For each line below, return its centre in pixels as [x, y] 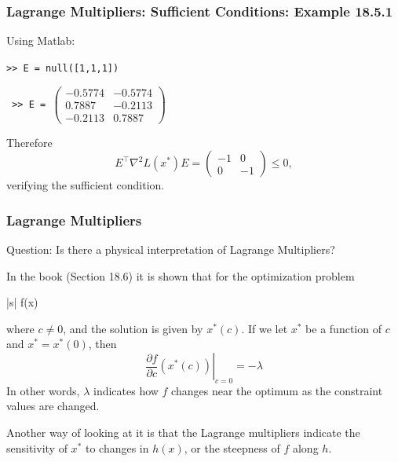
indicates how [126, 390]
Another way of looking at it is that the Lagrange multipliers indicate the [183, 432]
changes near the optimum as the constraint [277, 390]
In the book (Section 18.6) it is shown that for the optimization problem [181, 275]
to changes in [117, 447]
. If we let [265, 328]
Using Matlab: [41, 40]
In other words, [43, 390]
